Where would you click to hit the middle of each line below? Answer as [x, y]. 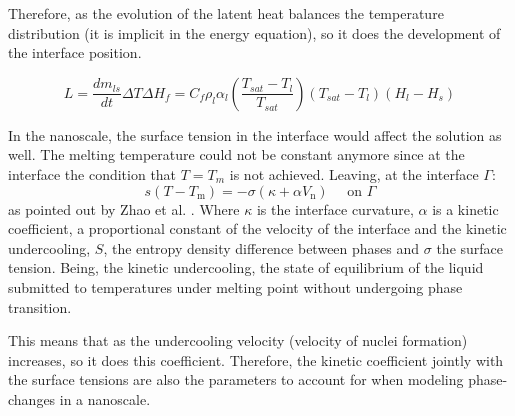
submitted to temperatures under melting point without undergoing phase [235, 286]
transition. [40, 306]
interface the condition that [92, 173]
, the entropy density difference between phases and [261, 247]
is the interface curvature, [335, 208]
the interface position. [75, 52]
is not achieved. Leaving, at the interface [354, 173]
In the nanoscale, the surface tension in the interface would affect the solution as [255, 134]
